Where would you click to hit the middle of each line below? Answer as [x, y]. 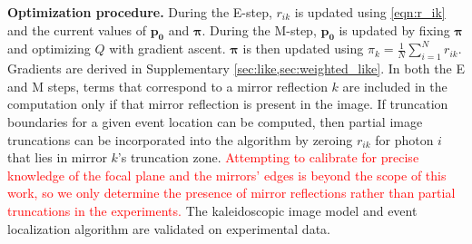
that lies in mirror [57, 157]
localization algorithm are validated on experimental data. [169, 228]
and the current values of [77, 29]
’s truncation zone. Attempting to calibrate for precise [268, 157]
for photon [404, 139]
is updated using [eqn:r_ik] [370, 12]
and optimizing [49, 49]
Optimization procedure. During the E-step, [140, 12]
